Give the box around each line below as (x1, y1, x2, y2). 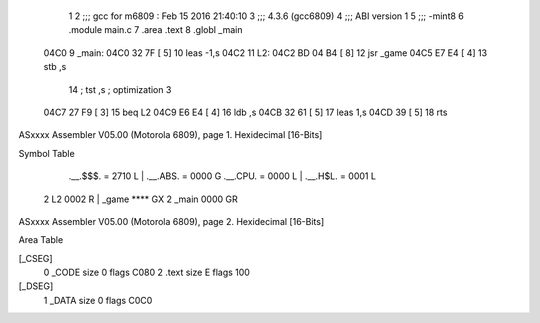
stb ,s (43, 61, 67, 73)
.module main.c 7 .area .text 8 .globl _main (68, 24, 243, 36)
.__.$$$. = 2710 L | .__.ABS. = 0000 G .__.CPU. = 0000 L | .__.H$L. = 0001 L (68, 170, 377, 182)
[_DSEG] (18, 280, 54, 292)
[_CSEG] (18, 252, 54, 264)
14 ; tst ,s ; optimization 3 (68, 83, 172, 95)
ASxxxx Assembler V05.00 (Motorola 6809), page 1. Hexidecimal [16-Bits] (18, 129, 323, 141)
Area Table (18, 234, 64, 246)
